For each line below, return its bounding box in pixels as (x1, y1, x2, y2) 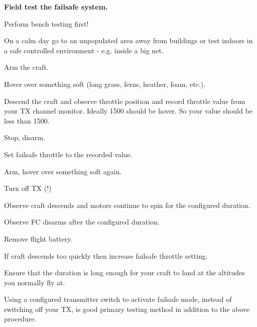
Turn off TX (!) (4, 183, 52, 193)
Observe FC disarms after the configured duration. (4, 216, 160, 227)
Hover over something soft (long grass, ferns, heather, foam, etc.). (4, 78, 206, 89)
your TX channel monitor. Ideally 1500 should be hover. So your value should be (4, 105, 253, 116)
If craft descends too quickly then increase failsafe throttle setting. (4, 250, 208, 261)
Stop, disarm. (4, 132, 45, 143)
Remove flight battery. (4, 233, 73, 244)
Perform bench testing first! (4, 18, 89, 29)
